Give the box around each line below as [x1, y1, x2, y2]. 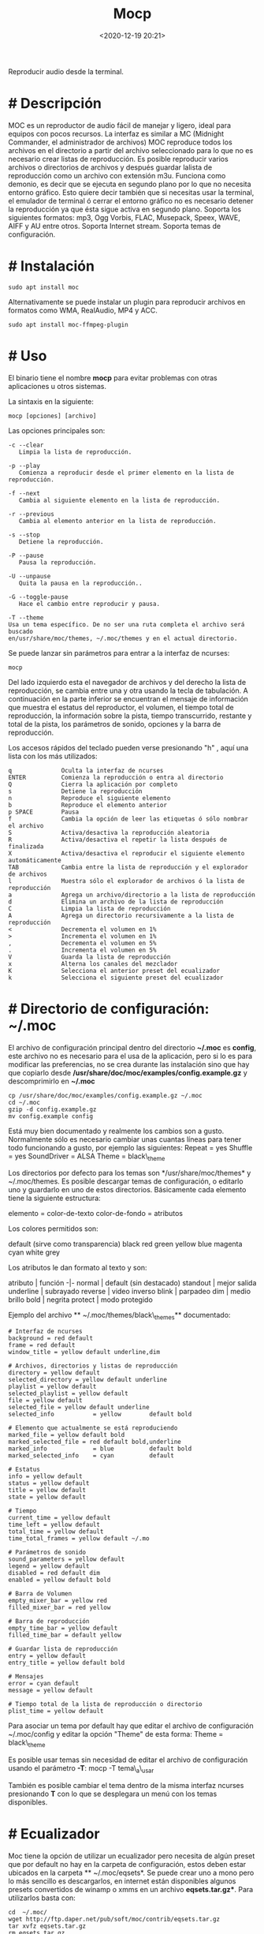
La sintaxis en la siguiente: [8, 396, 95, 406]
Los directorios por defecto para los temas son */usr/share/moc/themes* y [8, 1169, 251, 1178]
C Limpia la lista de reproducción [8, 904, 171, 912]
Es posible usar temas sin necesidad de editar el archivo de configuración [8, 1755, 248, 1764]
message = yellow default [8, 1686, 93, 1695]
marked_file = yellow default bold [8, 1431, 125, 1439]
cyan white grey [8, 1248, 61, 1257]
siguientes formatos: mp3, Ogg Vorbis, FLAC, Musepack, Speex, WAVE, [8, 212, 240, 222]
